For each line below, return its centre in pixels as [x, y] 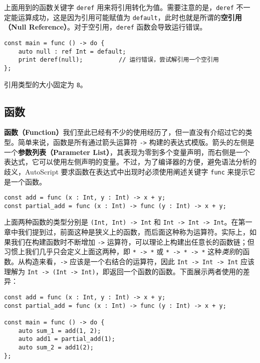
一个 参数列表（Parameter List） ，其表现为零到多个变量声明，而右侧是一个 [127, 152]
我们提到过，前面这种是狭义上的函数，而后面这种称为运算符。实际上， [134, 232]
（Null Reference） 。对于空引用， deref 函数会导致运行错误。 [105, 27]
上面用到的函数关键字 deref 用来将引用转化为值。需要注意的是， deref [119, 7]
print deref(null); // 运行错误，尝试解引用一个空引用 [118, 60]
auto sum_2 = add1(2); [56, 347]
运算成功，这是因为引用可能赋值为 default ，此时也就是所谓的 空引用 [130, 17]
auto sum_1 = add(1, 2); [60, 331]
